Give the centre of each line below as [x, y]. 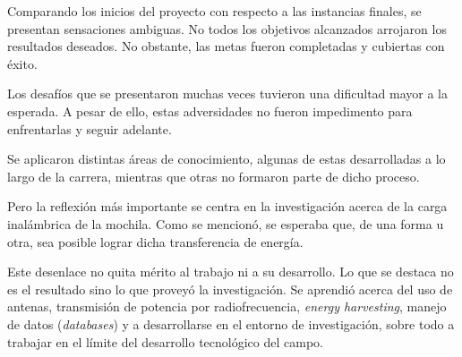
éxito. [22, 63]
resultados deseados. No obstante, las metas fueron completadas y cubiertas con [226, 46]
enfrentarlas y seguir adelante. [90, 128]
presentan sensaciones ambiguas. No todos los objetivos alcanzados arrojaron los [227, 28]
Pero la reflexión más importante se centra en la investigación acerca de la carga [227, 206]
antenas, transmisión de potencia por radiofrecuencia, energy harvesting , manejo [227, 306]
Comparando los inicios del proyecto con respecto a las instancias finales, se [214, 11]
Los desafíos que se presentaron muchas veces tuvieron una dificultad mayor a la [228, 93]
